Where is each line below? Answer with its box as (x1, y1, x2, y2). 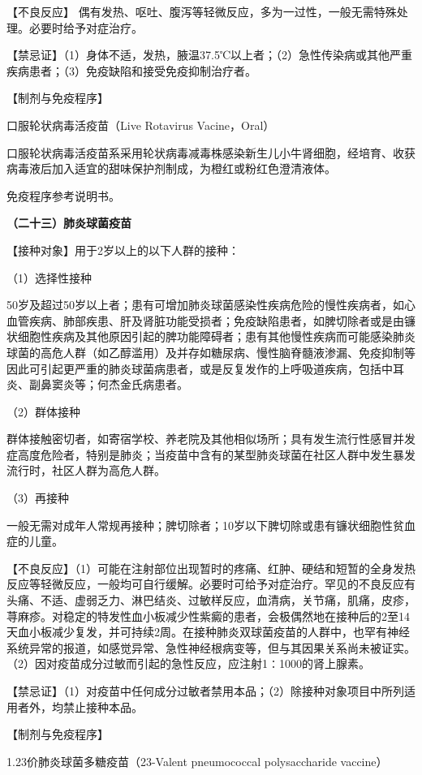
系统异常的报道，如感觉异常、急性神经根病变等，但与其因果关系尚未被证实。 (6, 639, 416, 656)
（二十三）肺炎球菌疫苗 (6, 214, 131, 231)
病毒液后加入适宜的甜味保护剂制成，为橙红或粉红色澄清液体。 (6, 160, 336, 177)
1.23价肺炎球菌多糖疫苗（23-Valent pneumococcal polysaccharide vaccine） (6, 752, 388, 769)
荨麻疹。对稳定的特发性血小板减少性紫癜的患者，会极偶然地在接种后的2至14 (6, 607, 410, 624)
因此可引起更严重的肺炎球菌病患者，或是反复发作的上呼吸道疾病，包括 (6, 360, 381, 377)
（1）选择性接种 (6, 269, 92, 286)
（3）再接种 (6, 489, 69, 506)
